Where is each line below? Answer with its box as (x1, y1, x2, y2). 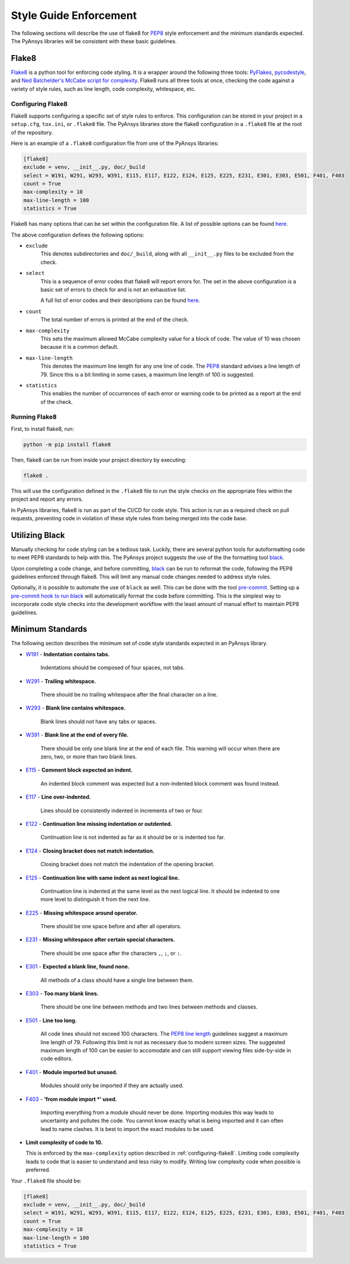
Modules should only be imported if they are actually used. (40, 1082, 184, 1089)
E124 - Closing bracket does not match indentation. (25, 847, 155, 854)
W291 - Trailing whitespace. (25, 678, 96, 685)
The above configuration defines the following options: (11, 231, 145, 238)
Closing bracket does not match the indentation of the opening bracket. (40, 861, 215, 868)
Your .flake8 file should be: (11, 1177, 82, 1184)
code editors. (40, 1055, 73, 1062)
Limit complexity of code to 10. (25, 1139, 103, 1146)
